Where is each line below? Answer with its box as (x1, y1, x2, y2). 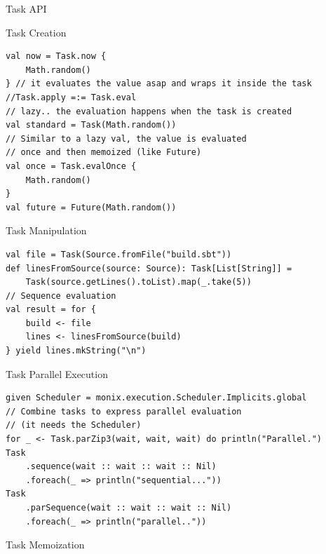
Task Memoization (6, 537, 85, 552)
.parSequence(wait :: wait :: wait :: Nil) (25, 503, 232, 513)
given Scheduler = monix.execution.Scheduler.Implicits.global (6, 393, 307, 403)
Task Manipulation (6, 223, 87, 238)
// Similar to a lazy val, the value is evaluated (6, 133, 247, 144)
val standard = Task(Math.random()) (6, 120, 177, 130)
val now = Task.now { (6, 51, 107, 62)
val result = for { (6, 304, 96, 315)
